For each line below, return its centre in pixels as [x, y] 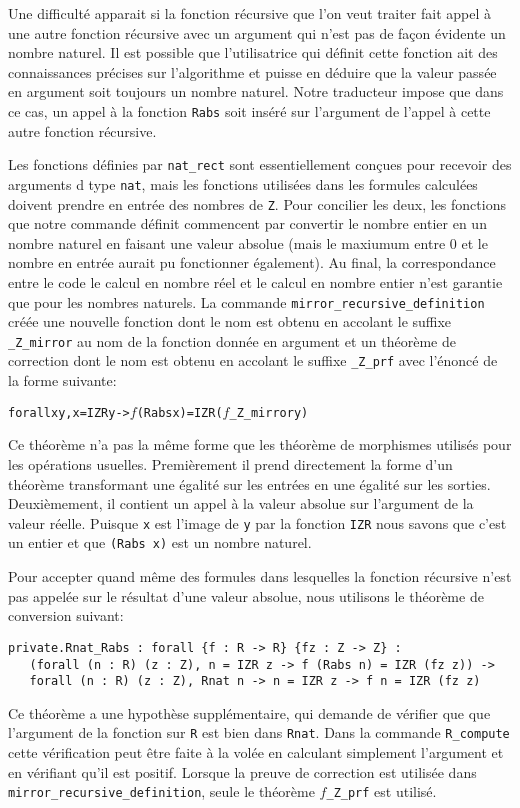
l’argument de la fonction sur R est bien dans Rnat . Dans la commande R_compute [259, 732]
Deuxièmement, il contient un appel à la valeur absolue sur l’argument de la [241, 503]
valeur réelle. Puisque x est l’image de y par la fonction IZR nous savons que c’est [257, 522]
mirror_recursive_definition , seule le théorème [161, 791]
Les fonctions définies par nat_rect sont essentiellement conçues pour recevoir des [260, 164]
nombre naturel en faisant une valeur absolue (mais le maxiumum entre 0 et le [248, 242]
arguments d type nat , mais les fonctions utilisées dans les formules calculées [243, 183]
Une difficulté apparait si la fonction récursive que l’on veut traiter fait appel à [249, 13]
